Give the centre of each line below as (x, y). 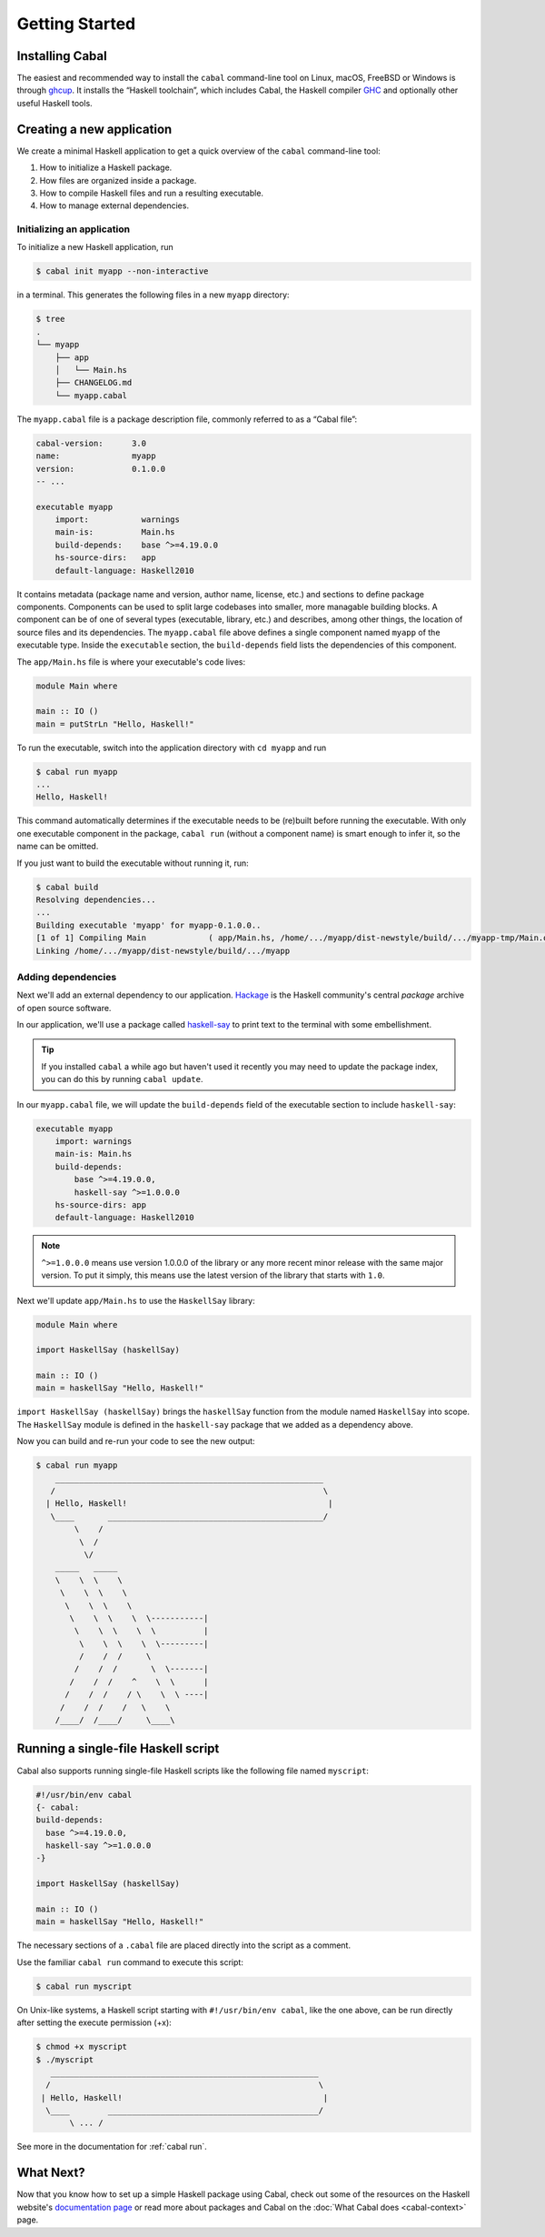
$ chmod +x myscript (81, 2047)
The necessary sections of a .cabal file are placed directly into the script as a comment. (184, 1945)
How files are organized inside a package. (118, 180)
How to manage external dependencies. (114, 206)
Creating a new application (94, 129)
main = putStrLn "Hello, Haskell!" (115, 724)
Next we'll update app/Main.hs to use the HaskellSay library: (136, 1300)
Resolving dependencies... (96, 900)
